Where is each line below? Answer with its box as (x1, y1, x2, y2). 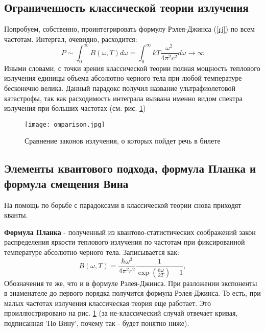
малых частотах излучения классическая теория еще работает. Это (4, 297, 211, 308)
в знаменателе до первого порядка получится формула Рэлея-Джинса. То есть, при (4, 288, 261, 298)
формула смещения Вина (4, 175, 129, 191)
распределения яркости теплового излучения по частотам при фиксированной (4, 236, 245, 247)
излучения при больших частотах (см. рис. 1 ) (4, 103, 146, 113)
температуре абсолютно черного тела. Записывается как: (4, 246, 179, 257)
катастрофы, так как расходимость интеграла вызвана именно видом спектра (4, 92, 243, 103)
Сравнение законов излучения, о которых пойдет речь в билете (25, 135, 221, 146)
